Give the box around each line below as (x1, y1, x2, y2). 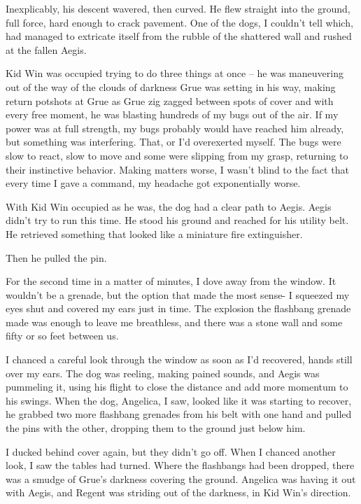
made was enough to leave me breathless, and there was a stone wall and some (6, 314, 343, 329)
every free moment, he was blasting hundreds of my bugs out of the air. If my (6, 107, 339, 122)
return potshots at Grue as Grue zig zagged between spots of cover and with (6, 93, 334, 108)
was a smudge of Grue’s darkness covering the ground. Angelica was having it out (6, 471, 356, 486)
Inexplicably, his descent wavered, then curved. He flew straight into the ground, (6, 1, 351, 15)
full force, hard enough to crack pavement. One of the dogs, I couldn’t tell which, (6, 15, 353, 29)
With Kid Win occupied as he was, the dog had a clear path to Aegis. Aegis (6, 199, 332, 213)
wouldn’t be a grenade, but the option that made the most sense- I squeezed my (6, 287, 350, 302)
